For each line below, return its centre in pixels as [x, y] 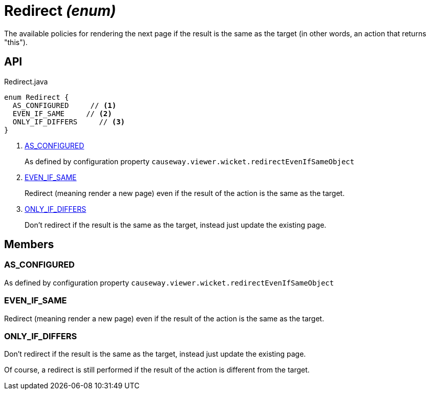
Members [29, 245]
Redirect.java [26, 81]
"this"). [16, 42]
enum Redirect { [37, 97]
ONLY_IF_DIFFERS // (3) [69, 122]
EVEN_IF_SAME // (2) [62, 113]
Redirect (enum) [60, 11]
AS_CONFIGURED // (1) [64, 105]
